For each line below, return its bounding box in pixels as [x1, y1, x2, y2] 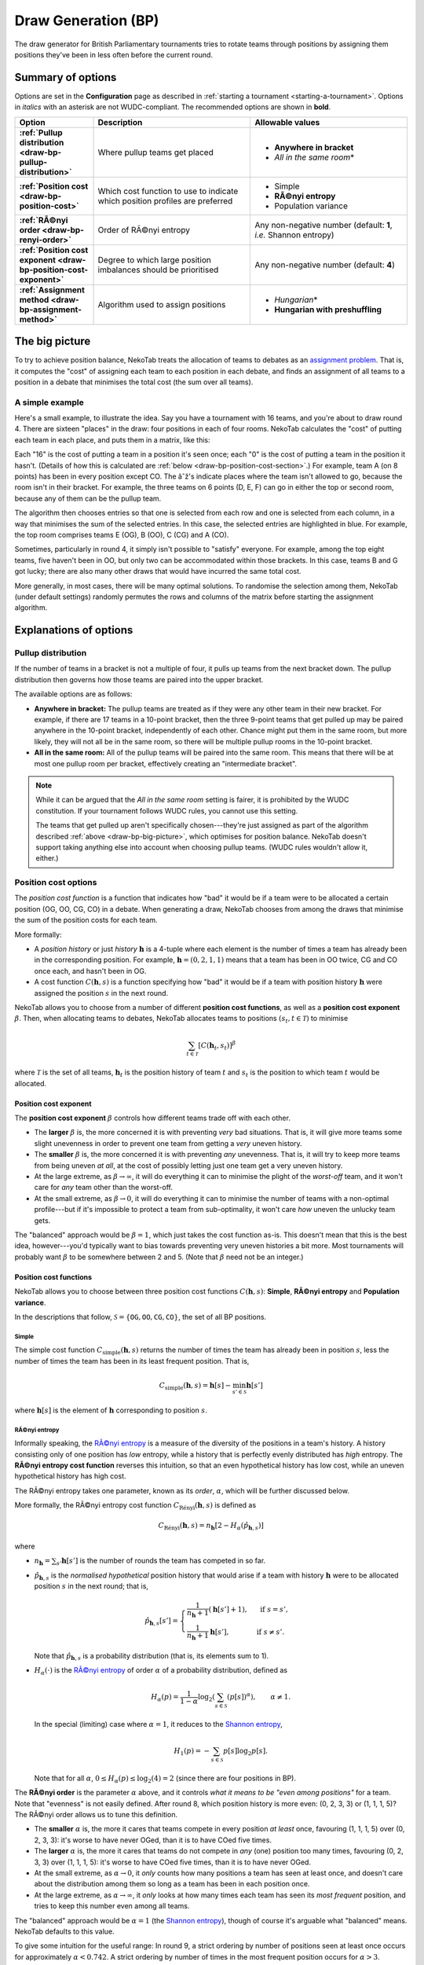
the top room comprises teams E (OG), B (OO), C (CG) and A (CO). [14, 530, 229, 539]
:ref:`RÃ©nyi [19, 215, 68, 226]
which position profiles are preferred [97, 195, 233, 206]
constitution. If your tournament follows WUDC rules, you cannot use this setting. [35, 806, 298, 815]
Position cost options [14, 877, 97, 888]
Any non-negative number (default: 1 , [254, 219, 393, 230]
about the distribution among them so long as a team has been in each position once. [34, 1879, 310, 1889]
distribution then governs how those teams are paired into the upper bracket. [14, 674, 264, 684]
